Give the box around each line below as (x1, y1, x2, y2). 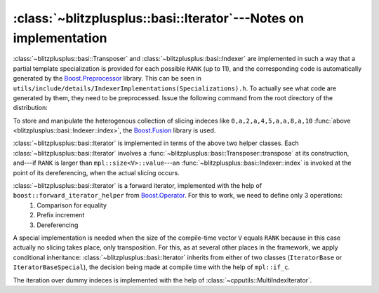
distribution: (13, 104, 48, 112)
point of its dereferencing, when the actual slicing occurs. (13, 168, 180, 177)
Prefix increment (36, 211, 85, 219)
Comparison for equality (36, 200, 107, 210)
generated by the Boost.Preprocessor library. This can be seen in (13, 74, 201, 83)
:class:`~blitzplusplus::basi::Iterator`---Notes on (13, 11, 305, 26)
